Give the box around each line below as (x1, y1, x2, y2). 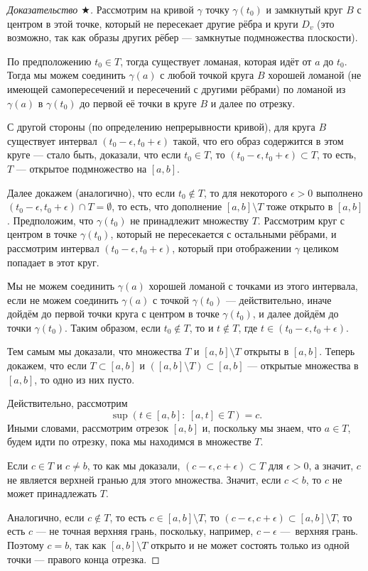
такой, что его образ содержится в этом (173, 133, 344, 148)
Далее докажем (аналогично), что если (7, 185, 175, 200)
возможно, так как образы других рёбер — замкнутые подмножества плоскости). (7, 30, 358, 45)
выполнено (315, 185, 363, 200)
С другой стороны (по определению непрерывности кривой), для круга (7, 119, 315, 134)
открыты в (244, 344, 289, 359)
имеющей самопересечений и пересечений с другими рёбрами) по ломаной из (7, 81, 346, 96)
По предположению (7, 53, 92, 68)
